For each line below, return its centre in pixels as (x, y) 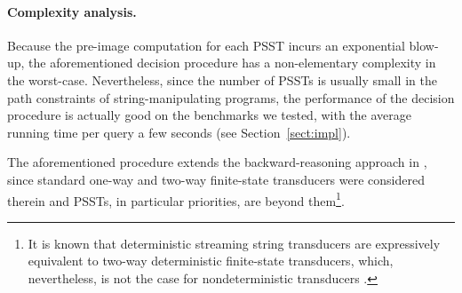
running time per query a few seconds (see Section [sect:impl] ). (179, 132)
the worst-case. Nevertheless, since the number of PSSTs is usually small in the (222, 79)
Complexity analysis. (72, 11)
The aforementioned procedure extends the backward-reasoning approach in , (217, 162)
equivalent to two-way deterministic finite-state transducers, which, (211, 261)
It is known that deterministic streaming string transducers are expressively (234, 243)
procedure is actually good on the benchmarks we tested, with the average (209, 115)
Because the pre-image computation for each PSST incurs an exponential (206, 45)
